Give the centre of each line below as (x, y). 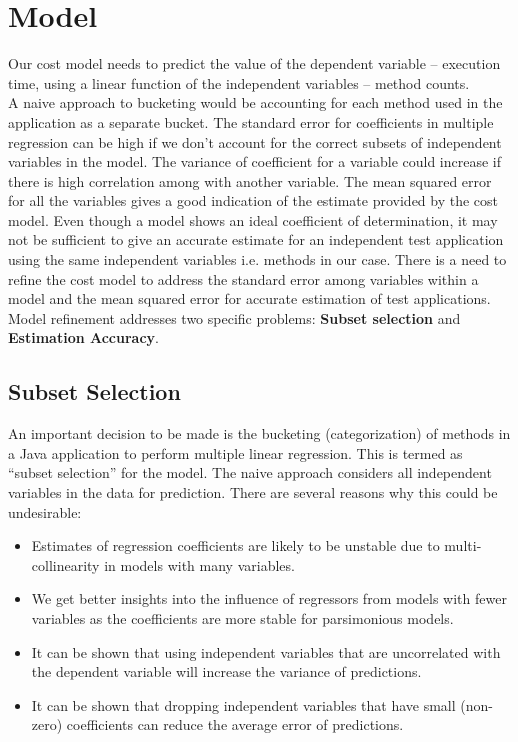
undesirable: (45, 511)
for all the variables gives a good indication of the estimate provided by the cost (253, 200)
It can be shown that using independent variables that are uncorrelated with (266, 651)
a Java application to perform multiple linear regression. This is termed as (235, 452)
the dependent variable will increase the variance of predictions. (226, 671)
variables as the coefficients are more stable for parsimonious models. (242, 617)
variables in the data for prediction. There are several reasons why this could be (253, 492)
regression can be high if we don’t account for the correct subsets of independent (255, 141)
